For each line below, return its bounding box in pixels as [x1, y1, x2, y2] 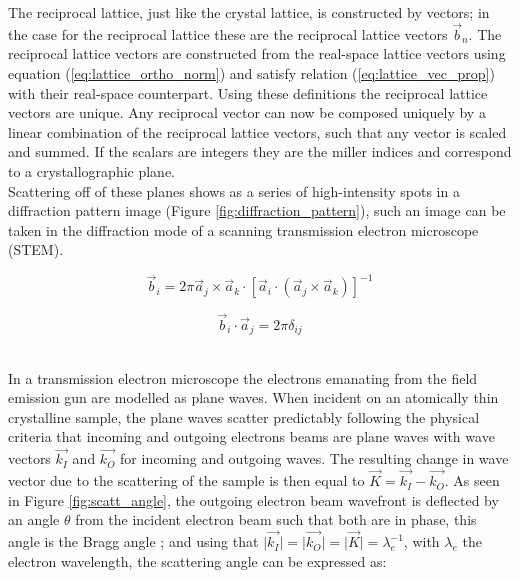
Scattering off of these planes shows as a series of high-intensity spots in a [8, 180, 460, 201]
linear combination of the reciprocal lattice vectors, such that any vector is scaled [8, 121, 507, 142]
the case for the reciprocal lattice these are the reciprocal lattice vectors [8, 23, 448, 44]
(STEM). [8, 239, 64, 260]
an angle [8, 509, 60, 530]
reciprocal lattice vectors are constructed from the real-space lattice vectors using [8, 43, 506, 64]
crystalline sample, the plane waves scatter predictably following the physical [8, 406, 480, 427]
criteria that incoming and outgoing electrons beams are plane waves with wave [8, 426, 495, 447]
